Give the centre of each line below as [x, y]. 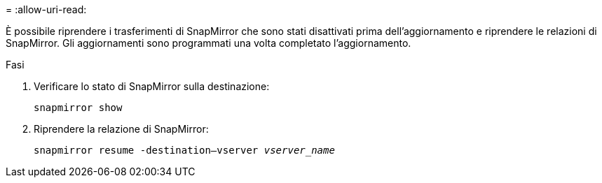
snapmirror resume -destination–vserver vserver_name [184, 150]
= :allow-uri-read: [46, 9]
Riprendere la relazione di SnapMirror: [121, 129]
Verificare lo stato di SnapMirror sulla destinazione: [152, 86]
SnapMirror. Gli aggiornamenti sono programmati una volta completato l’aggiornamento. [208, 43]
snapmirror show [78, 108]
